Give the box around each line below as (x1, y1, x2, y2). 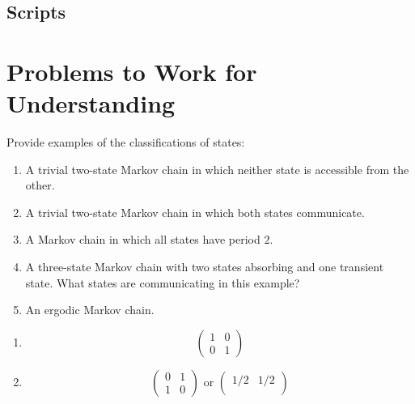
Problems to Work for (6, 54, 257, 87)
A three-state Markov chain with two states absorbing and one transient (25, 258, 384, 275)
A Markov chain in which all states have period (25, 231, 260, 248)
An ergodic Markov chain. (25, 301, 155, 318)
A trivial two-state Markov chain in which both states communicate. (25, 203, 365, 220)
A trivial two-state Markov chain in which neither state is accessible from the (25, 160, 409, 177)
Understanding (6, 87, 176, 120)
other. (25, 176, 55, 193)
